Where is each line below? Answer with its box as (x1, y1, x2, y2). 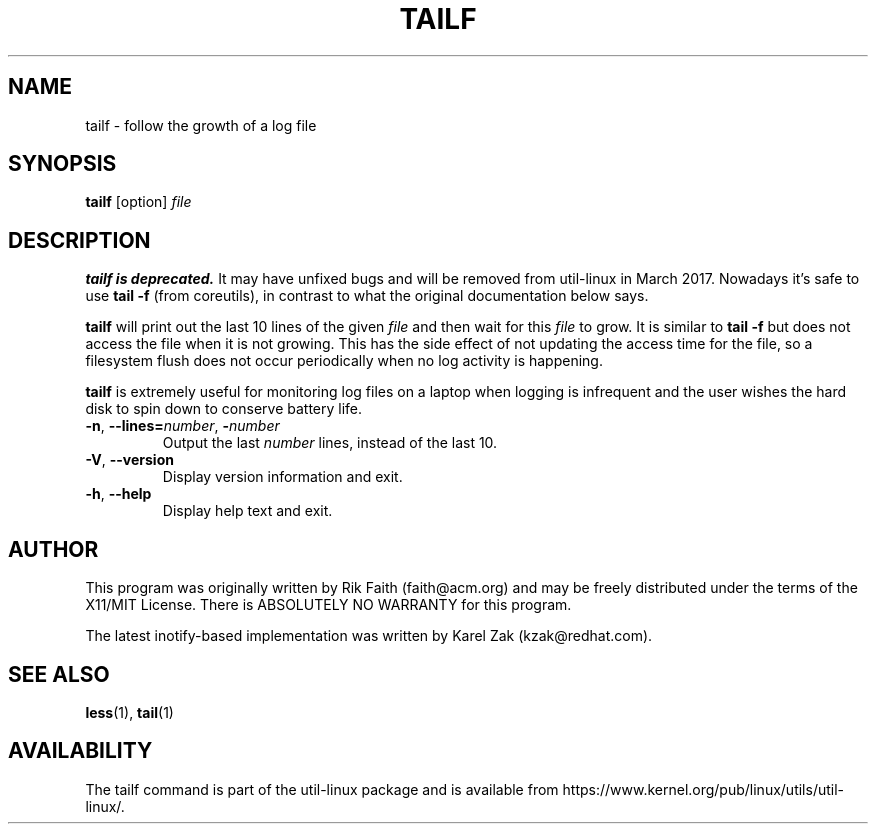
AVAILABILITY (8, 738, 153, 764)
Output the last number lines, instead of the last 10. (162, 434, 498, 452)
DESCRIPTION (8, 227, 151, 253)
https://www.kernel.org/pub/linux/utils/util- (562, 780, 845, 798)
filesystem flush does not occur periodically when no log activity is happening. (85, 352, 603, 370)
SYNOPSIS (8, 151, 117, 177)
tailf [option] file (85, 193, 192, 211)
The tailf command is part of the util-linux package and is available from (85, 780, 559, 798)
